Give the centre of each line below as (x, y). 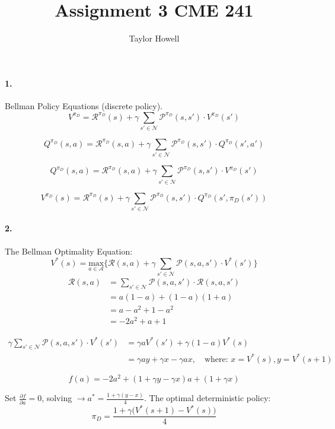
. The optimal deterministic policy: (208, 398)
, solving (57, 398)
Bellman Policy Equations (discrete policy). (84, 105)
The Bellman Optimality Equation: (69, 251)
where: (216, 359)
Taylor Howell (154, 38)
